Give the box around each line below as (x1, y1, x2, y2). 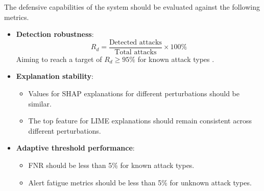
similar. (28, 98, 52, 109)
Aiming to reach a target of (16, 53, 102, 64)
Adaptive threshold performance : (16, 142, 135, 153)
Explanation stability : (16, 71, 93, 81)
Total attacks (114, 48, 157, 56)
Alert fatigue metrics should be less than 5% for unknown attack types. (28, 177, 252, 187)
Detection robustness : (16, 29, 94, 39)
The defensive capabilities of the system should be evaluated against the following (4, 2, 260, 12)
